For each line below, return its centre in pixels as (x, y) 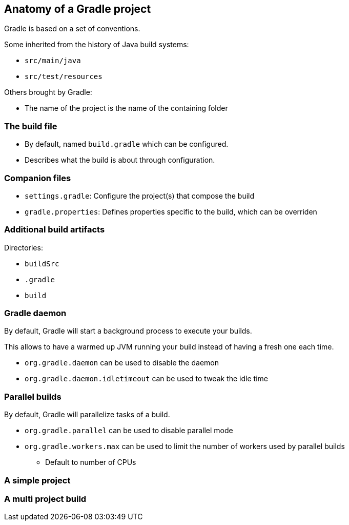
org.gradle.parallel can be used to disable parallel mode (129, 431)
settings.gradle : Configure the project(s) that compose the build (140, 196)
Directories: (24, 247)
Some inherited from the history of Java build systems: (97, 45)
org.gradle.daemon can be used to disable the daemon (122, 363)
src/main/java (53, 61)
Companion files (38, 178)
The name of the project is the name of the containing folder (126, 108)
